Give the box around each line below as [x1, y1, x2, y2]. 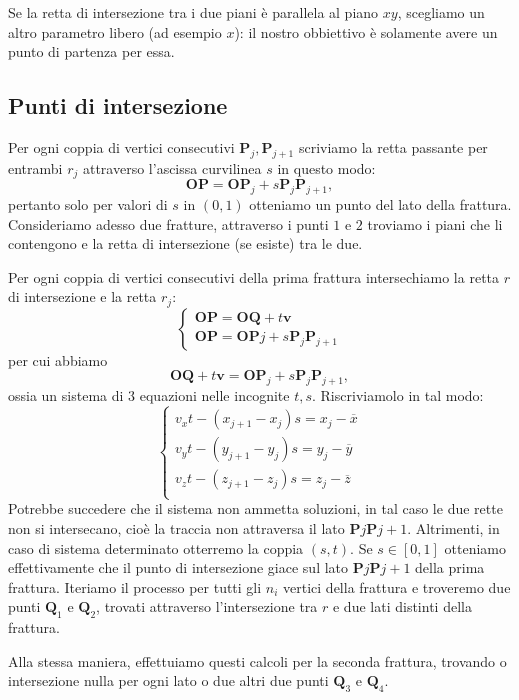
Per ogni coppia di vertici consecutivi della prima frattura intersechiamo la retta [8, 266, 500, 287]
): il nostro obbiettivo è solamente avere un [234, 21, 498, 42]
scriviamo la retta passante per [298, 136, 488, 157]
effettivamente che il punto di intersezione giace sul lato [8, 557, 349, 578]
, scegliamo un [397, 2, 485, 22]
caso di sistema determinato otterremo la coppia [8, 537, 304, 558]
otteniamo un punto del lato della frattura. [249, 194, 512, 215]
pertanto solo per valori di [8, 194, 168, 215]
